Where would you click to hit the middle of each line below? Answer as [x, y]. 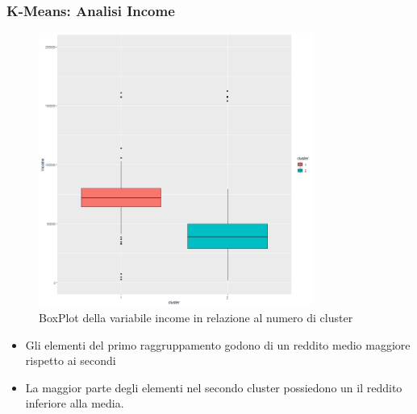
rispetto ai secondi [71, 360]
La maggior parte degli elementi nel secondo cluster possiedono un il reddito [214, 387]
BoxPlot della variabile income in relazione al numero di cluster [196, 317]
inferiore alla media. [75, 403]
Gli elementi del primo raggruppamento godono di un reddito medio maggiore [218, 344]
